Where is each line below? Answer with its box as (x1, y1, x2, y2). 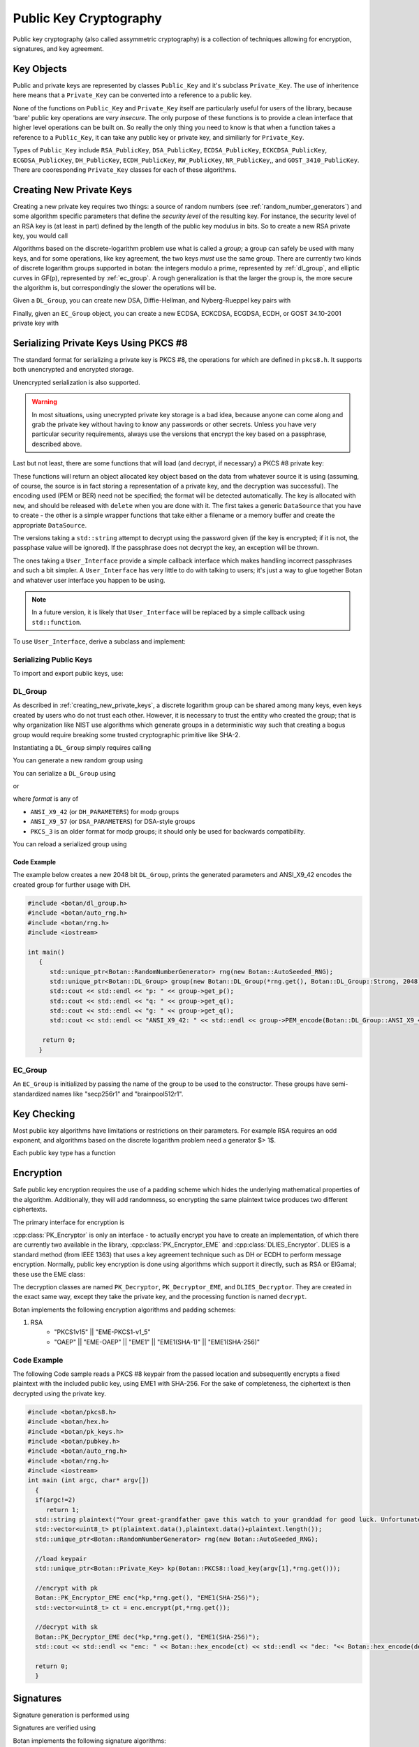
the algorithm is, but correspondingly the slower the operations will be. (13, 284, 216, 291)
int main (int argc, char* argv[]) (27, 1477, 149, 1484)
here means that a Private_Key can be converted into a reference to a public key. (13, 91, 252, 99)
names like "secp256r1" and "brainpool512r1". (52, 1089, 184, 1098)
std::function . (31, 618, 82, 626)
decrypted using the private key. (13, 1389, 106, 1398)
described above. (31, 440, 82, 448)
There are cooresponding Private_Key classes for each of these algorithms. (13, 165, 237, 174)
